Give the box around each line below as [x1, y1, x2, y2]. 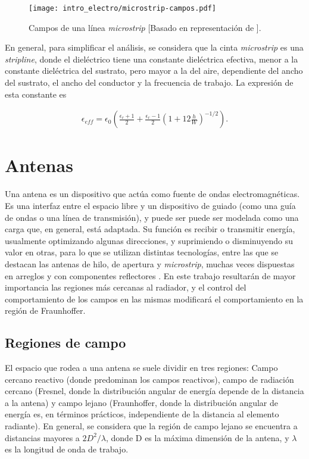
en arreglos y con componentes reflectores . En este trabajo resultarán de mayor [5, 269, 296, 282]
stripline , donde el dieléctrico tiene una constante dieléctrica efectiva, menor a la [5, 52, 298, 65]
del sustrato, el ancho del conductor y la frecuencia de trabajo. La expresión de [5, 76, 294, 89]
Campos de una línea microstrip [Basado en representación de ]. [29, 21, 261, 33]
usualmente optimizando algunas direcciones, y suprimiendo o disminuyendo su [5, 234, 293, 246]
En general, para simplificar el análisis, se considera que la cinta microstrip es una [5, 41, 304, 54]
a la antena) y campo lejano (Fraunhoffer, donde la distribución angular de [5, 396, 278, 408]
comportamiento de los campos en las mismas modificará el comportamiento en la [5, 292, 304, 305]
